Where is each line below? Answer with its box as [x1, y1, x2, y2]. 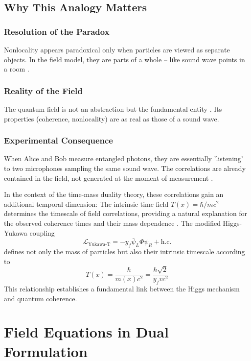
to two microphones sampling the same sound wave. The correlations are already [4, 163, 246, 173]
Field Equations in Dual [4, 322, 169, 342]
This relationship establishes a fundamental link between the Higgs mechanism [4, 284, 240, 293]
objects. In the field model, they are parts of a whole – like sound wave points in [4, 54, 245, 64]
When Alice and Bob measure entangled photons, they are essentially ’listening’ [4, 153, 243, 164]
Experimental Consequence [4, 134, 113, 146]
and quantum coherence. [4, 293, 77, 303]
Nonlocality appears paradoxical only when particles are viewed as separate [4, 45, 230, 54]
